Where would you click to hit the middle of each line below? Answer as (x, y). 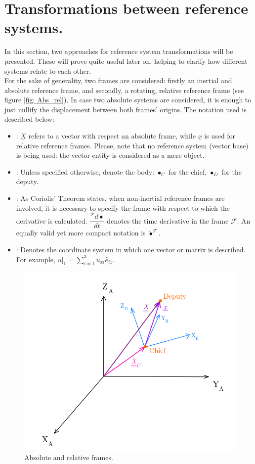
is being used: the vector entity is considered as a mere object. (110, 155)
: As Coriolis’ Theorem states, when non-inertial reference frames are (120, 198)
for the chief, (188, 171)
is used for (220, 136)
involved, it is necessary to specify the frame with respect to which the (123, 208)
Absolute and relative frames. (69, 457)
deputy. (27, 181)
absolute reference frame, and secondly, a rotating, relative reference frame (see (124, 90)
